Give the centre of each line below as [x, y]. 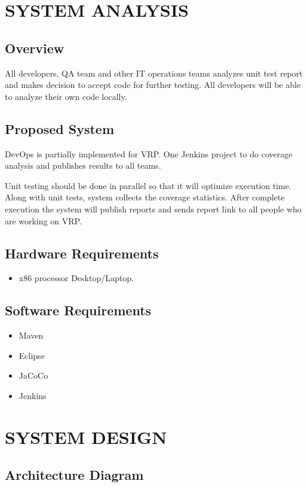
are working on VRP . [43, 220]
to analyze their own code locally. [66, 96]
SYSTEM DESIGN [86, 436]
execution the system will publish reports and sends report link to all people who [153, 209]
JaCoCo [33, 375]
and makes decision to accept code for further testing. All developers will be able [153, 85]
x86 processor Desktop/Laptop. [76, 278]
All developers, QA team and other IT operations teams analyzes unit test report [154, 73]
